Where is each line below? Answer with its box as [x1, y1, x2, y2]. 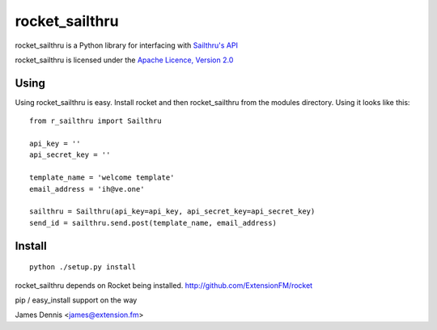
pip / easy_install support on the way [15, 295, 138, 305]
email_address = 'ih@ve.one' [29, 184, 145, 193]
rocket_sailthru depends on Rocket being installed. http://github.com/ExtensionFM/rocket [15, 280, 313, 290]
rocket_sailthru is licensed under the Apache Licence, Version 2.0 [15, 55, 234, 65]
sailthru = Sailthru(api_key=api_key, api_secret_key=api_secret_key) [29, 207, 316, 216]
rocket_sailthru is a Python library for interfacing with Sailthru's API [15, 40, 239, 50]
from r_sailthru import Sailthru [29, 116, 162, 125]
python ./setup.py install [29, 263, 137, 272]
